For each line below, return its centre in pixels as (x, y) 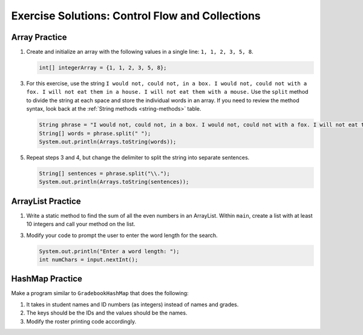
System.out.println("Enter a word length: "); (109, 251)
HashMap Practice (47, 279)
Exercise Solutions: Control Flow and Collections (136, 16)
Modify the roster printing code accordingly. (81, 321)
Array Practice (39, 37)
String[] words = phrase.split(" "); (95, 133)
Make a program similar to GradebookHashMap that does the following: (100, 293)
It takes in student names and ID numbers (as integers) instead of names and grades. (132, 304)
